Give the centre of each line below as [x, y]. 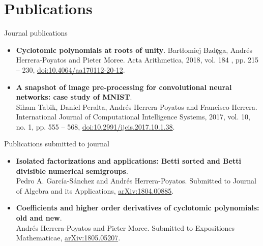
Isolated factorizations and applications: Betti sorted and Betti [128, 161]
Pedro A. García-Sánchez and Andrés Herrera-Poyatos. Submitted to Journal [136, 181]
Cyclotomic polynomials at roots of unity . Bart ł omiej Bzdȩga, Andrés [134, 50]
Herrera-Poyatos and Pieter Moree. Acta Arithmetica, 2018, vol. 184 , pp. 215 [137, 60]
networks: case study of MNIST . [74, 97]
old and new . [39, 218]
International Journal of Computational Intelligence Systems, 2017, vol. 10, [133, 117]
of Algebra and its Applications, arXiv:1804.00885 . [95, 190]
